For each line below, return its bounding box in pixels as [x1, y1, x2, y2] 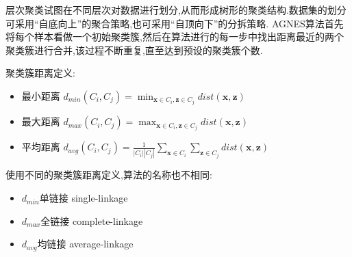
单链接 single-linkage [39, 191, 128, 205]
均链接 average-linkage [37, 236, 134, 251]
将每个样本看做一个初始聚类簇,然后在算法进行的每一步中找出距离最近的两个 [5, 29, 344, 44]
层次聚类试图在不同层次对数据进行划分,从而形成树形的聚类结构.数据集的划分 [5, 3, 347, 16]
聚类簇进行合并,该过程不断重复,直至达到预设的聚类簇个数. [5, 42, 263, 57]
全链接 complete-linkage [40, 213, 143, 228]
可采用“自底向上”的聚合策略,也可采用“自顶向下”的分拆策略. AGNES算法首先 [5, 16, 344, 30]
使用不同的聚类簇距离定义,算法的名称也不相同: [5, 167, 212, 182]
